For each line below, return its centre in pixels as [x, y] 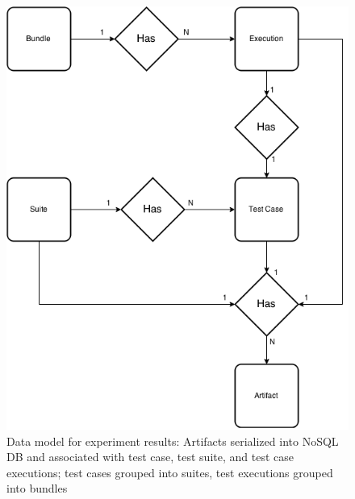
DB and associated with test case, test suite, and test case [150, 457]
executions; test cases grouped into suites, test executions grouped [170, 472]
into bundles [37, 488]
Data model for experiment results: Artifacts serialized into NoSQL [173, 441]
